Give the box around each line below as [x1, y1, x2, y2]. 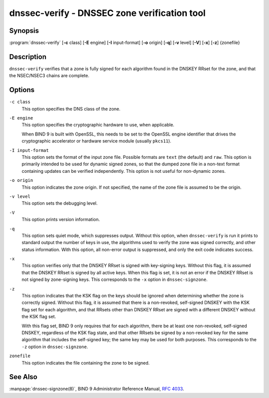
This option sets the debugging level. [21, 200, 98, 206]
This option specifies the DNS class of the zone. [21, 106, 121, 112]
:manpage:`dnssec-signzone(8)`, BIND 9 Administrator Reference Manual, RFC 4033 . [9, 386, 184, 392]
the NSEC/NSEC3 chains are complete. [9, 73, 90, 79]
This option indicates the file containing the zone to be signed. [21, 360, 150, 366]
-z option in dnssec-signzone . [21, 344, 88, 350]
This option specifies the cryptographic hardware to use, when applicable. [21, 122, 174, 128]
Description [9, 52, 47, 61]
